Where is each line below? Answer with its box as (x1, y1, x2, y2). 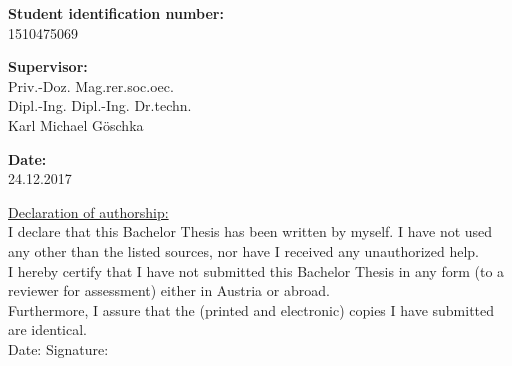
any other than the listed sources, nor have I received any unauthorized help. (8, 240, 479, 261)
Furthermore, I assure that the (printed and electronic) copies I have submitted (8, 299, 495, 320)
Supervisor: (8, 56, 88, 77)
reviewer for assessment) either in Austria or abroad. (8, 280, 330, 301)
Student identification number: (8, 3, 224, 23)
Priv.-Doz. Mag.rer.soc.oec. (8, 75, 174, 96)
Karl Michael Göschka (8, 114, 144, 135)
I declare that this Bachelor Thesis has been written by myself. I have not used (8, 221, 493, 242)
